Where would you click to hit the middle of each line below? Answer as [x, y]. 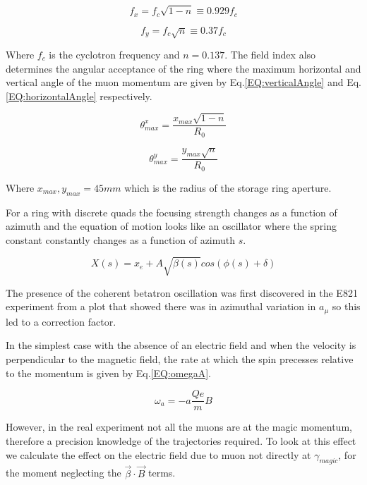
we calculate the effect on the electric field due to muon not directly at [158, 454]
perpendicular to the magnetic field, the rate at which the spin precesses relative [180, 359]
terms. [162, 473]
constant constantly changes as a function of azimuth [121, 239]
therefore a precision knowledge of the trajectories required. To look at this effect [181, 440]
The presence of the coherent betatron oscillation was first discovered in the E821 [182, 292]
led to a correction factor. [61, 321]
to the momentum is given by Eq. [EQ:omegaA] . [108, 373]
